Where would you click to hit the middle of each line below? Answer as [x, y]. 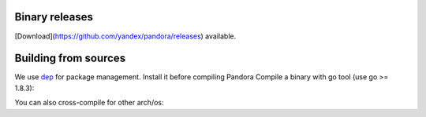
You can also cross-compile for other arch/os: [90, 103]
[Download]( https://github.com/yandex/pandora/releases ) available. [125, 36]
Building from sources [70, 58]
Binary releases [54, 17]
